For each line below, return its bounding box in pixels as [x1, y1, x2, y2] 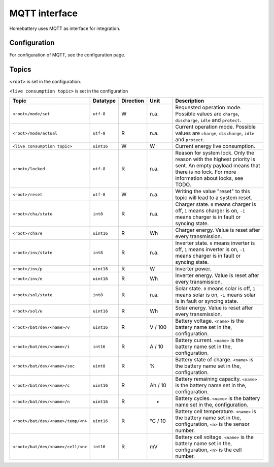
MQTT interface [9, 8, 78, 19]
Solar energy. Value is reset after [175, 304, 253, 312]
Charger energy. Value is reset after [175, 227, 260, 234]
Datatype [93, 97, 116, 104]
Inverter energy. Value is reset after [175, 272, 260, 279]
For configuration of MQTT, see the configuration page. [9, 52, 125, 58]
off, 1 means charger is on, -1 [175, 207, 246, 214]
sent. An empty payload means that [175, 162, 260, 169]
